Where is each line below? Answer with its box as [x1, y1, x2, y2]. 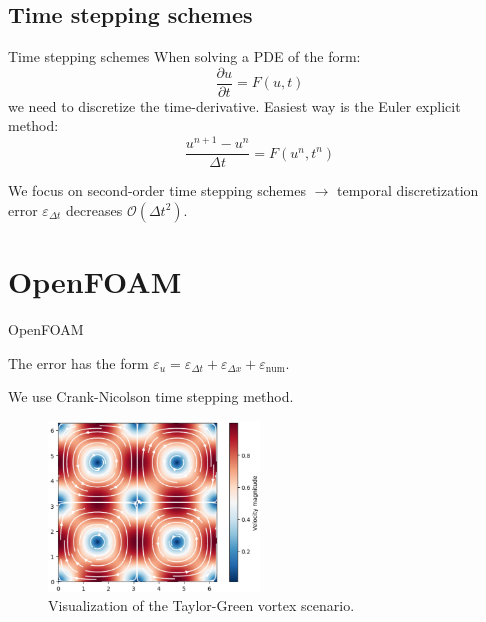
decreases [66, 199, 123, 220]
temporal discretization [336, 180, 479, 201]
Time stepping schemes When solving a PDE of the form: [8, 46, 361, 67]
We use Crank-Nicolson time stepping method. [8, 386, 294, 407]
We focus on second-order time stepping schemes [8, 180, 306, 201]
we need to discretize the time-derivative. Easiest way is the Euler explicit [8, 95, 461, 116]
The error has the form [8, 352, 149, 373]
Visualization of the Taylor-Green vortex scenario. [48, 595, 355, 616]
